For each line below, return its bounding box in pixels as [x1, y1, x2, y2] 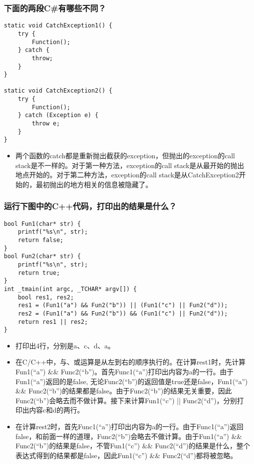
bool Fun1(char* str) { [4, 220, 81, 227]
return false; [18, 236, 63, 244]
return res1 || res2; [18, 318, 88, 325]
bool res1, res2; [18, 293, 74, 301]
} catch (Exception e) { [18, 112, 99, 119]
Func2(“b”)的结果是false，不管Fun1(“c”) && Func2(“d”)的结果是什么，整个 [15, 440, 250, 451]
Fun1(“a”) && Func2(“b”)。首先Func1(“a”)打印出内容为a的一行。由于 [15, 366, 234, 377]
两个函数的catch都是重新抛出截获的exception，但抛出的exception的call [15, 150, 235, 161]
